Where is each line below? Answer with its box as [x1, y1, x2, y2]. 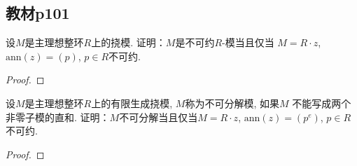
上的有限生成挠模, [91, 95, 173, 110]
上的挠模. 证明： [91, 35, 166, 50]
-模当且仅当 [222, 35, 274, 50]
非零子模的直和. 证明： [6, 109, 110, 124]
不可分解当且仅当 [119, 109, 198, 124]
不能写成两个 [292, 95, 351, 110]
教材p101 [6, 2, 70, 24]
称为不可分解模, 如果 [185, 95, 279, 110]
